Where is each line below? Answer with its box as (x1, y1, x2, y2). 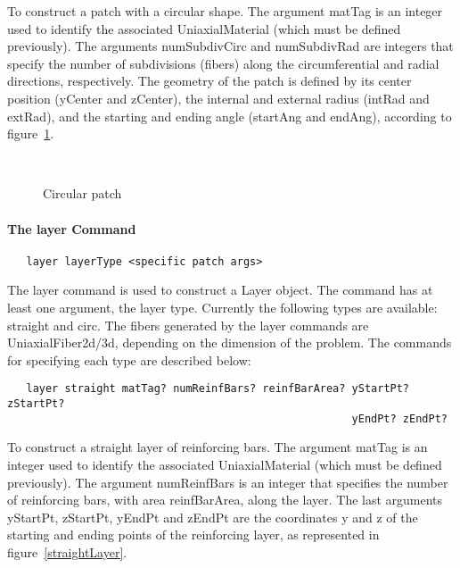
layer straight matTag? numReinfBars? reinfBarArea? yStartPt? (26, 382, 410, 396)
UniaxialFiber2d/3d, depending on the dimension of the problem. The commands (7, 333, 452, 352)
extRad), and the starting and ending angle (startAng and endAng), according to (7, 106, 452, 125)
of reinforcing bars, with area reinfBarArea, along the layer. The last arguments (7, 490, 443, 509)
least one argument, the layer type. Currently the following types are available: (7, 297, 438, 316)
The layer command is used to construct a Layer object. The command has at (7, 280, 433, 299)
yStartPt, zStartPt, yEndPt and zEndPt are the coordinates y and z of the (7, 507, 418, 526)
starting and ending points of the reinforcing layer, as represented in (7, 525, 380, 544)
